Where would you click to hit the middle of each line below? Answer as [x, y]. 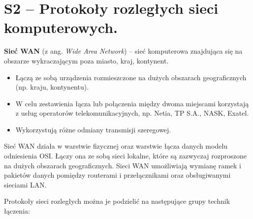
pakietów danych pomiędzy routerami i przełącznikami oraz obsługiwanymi [117, 175]
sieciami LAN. [25, 184]
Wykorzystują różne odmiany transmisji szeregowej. [93, 129]
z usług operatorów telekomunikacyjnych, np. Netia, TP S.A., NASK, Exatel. [132, 113]
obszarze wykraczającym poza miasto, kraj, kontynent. [86, 60]
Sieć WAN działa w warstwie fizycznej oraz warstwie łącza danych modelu [116, 146]
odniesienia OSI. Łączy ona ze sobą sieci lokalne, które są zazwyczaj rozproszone [125, 156]
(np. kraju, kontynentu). [52, 87]
